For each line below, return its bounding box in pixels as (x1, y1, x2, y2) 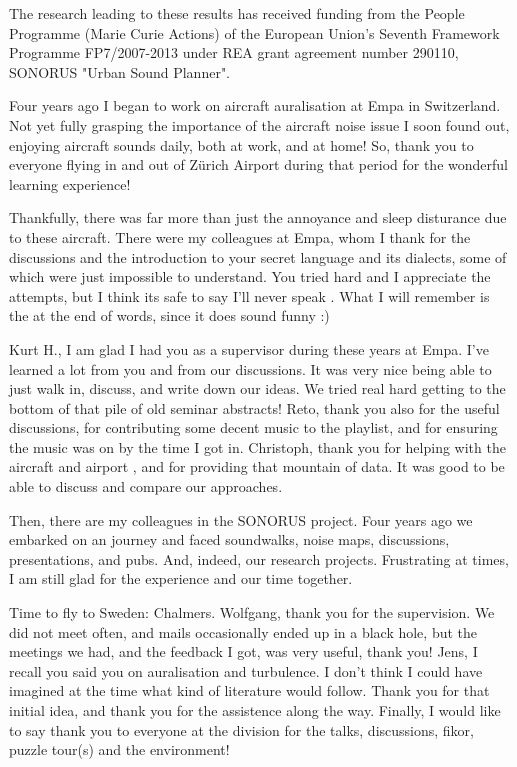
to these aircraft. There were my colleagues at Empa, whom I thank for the (9, 226, 471, 247)
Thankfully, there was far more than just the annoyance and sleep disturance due (9, 207, 507, 228)
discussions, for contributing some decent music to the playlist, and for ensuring (9, 417, 498, 438)
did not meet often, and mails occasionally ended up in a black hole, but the (9, 621, 478, 642)
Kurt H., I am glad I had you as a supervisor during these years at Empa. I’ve (9, 338, 489, 359)
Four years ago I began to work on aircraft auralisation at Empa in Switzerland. (9, 95, 501, 116)
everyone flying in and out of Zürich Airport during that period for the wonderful (9, 154, 508, 175)
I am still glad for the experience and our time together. (9, 568, 353, 589)
